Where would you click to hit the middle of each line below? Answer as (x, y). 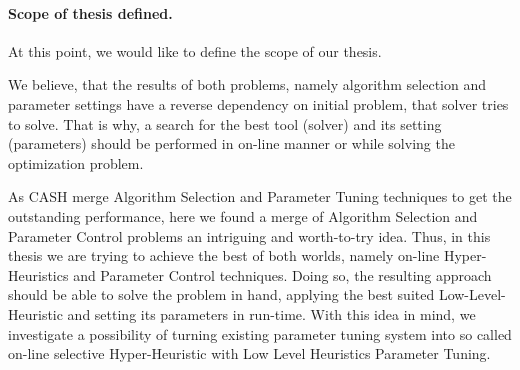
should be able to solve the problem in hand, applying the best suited (221, 294)
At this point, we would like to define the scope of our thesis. (195, 50)
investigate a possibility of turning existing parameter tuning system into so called (260, 333)
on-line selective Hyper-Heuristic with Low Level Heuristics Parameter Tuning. (249, 353)
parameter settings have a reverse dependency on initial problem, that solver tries (258, 103)
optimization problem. (76, 162)
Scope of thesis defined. (90, 12)
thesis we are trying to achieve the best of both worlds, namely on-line (224, 255)
